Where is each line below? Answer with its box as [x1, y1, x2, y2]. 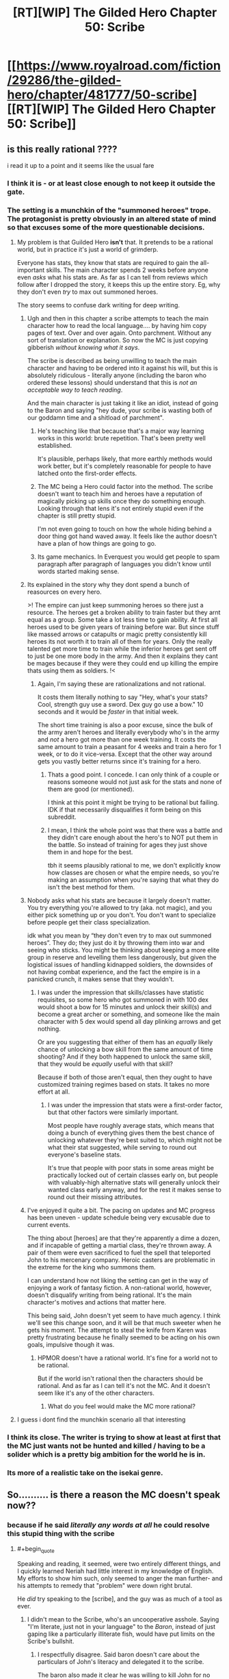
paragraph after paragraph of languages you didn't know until [37, 560, 212, 568]
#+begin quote [16, 1544, 55, 1554]
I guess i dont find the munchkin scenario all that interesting [16, 1415, 186, 1424]
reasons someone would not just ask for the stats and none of [47, 778, 222, 786]
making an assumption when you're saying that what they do [47, 876, 219, 884]
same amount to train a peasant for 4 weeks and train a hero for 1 [37, 743, 221, 751]
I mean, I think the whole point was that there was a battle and [47, 826, 223, 835]
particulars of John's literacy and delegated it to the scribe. [37, 1657, 204, 1665]
